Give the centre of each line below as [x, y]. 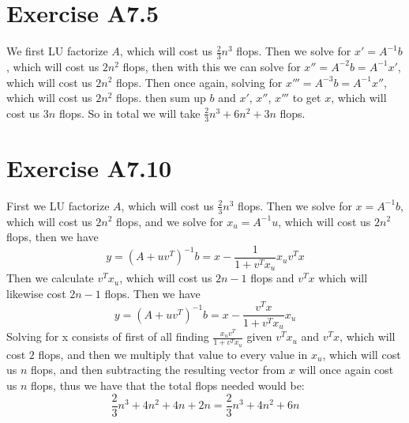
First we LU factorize [58, 205]
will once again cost [346, 370]
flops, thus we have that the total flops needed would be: [168, 385]
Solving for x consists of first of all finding [108, 336]
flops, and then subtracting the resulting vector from [158, 370]
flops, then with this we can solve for [212, 66]
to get [307, 98]
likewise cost [36, 293]
